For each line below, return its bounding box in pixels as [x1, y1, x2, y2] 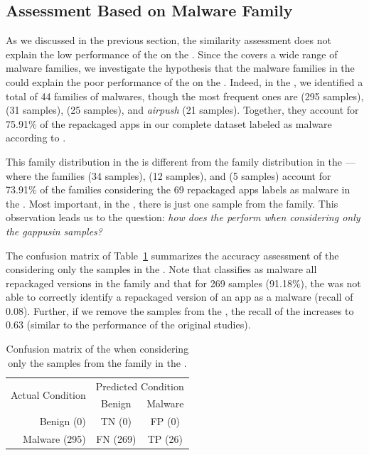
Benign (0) [39, 414, 86, 429]
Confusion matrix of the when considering [6, 341, 189, 356]
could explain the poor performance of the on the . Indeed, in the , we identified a [6, 74, 363, 89]
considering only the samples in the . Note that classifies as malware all [6, 262, 317, 277]
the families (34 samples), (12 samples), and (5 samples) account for [34, 168, 331, 183]
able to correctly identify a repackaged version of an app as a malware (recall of [6, 289, 353, 304]
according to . [6, 130, 66, 145]
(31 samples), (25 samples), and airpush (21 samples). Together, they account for [6, 102, 359, 117]
